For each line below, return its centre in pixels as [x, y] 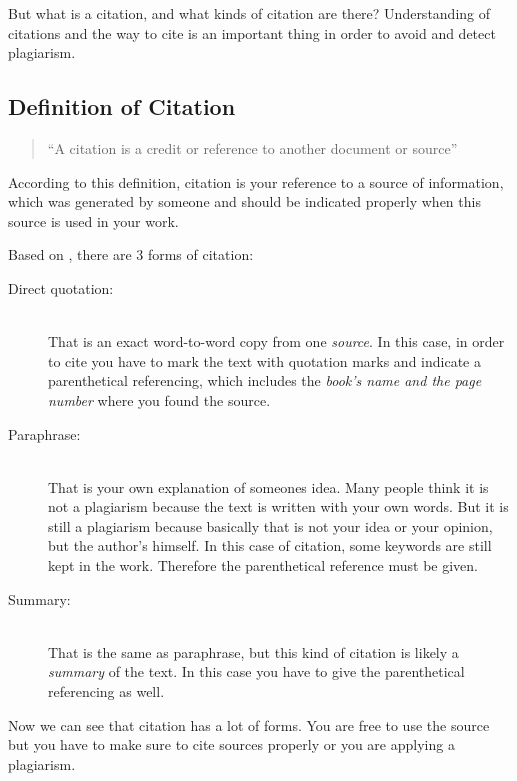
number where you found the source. [159, 399]
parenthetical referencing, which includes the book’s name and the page [265, 380]
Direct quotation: [61, 287]
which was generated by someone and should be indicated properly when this [244, 201]
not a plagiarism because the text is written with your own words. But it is [278, 506]
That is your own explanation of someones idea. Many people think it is [268, 486]
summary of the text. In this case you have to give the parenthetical [256, 671]
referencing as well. [106, 691]
